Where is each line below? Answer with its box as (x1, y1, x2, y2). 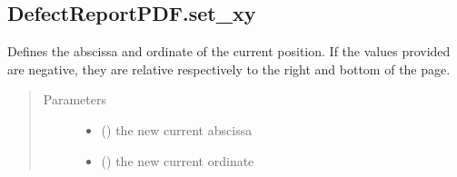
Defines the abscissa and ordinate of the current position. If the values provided (7, 42, 451, 61)
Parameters (43, 90, 106, 109)
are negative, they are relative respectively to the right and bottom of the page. (7, 59, 451, 78)
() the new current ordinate (101, 151, 254, 170)
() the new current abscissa (101, 120, 253, 139)
